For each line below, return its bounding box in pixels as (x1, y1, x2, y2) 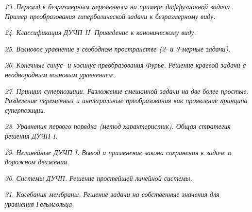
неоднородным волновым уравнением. (5, 69, 115, 79)
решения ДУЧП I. (5, 130, 58, 141)
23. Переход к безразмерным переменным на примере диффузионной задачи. (5, 1, 232, 11)
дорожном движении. (5, 157, 69, 167)
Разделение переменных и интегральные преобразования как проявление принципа (5, 95, 248, 106)
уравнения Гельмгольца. (5, 198, 74, 209)
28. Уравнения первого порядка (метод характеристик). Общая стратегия (5, 121, 231, 131)
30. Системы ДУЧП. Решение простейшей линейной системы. (5, 173, 192, 183)
